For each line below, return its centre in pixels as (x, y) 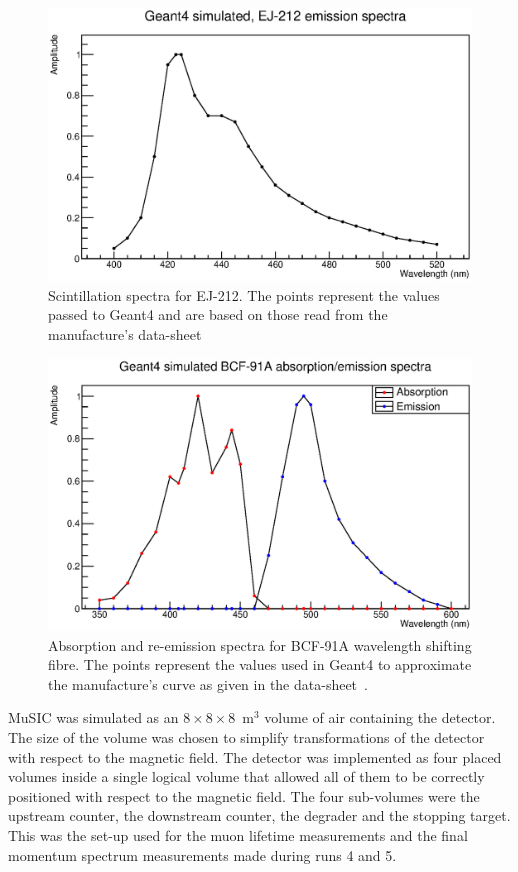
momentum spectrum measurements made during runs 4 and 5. (202, 854)
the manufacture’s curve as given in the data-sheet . (208, 683)
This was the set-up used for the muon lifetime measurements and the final (238, 835)
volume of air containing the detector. (380, 717)
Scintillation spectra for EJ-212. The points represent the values (244, 294)
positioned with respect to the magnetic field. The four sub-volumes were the (244, 795)
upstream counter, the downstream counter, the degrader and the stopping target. (259, 815)
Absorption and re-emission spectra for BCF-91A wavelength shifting (260, 644)
